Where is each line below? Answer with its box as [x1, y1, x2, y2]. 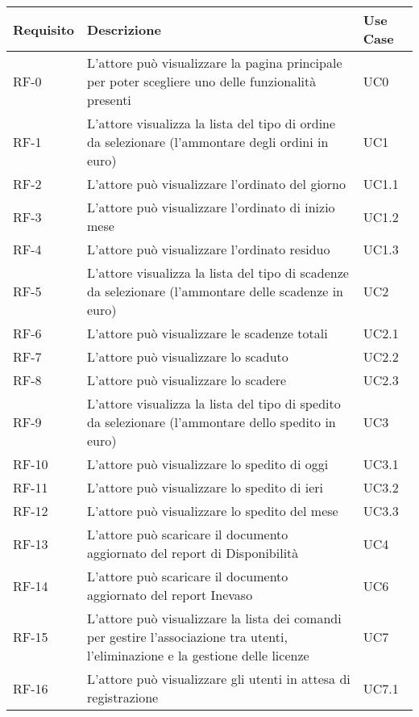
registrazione [87, 688, 159, 707]
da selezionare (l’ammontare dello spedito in [87, 413, 336, 431]
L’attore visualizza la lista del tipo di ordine [87, 114, 336, 132]
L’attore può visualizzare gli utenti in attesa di [87, 669, 351, 688]
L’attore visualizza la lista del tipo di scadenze [87, 263, 349, 282]
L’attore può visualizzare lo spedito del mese [87, 501, 338, 520]
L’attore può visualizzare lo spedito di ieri [87, 478, 324, 497]
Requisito [13, 19, 75, 39]
